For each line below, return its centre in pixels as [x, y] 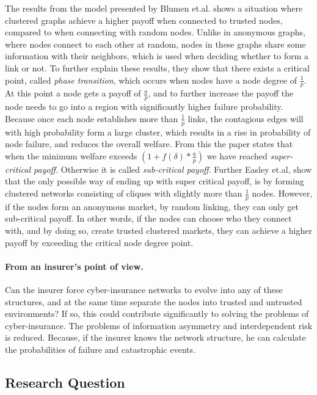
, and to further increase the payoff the [221, 93]
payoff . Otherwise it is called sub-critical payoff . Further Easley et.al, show [173, 169]
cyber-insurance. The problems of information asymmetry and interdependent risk [159, 325]
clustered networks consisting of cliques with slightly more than [124, 193]
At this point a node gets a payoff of [73, 93]
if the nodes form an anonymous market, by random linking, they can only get [152, 206]
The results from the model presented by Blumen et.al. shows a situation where [154, 8]
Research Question [65, 382]
